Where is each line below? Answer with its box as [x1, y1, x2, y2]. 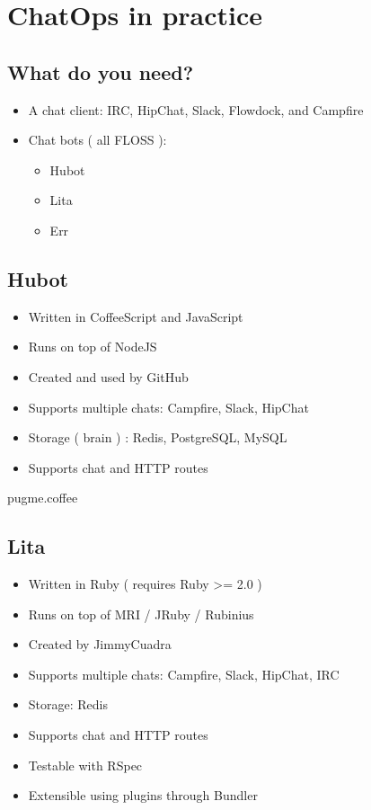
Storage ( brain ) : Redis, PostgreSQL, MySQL [28, 428, 287, 447]
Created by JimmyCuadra [28, 635, 172, 654]
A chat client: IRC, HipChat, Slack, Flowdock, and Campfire [28, 100, 364, 119]
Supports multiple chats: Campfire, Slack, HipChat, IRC [28, 664, 340, 683]
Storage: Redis [28, 695, 108, 714]
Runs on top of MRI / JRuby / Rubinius [28, 604, 254, 623]
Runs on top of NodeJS [28, 337, 157, 356]
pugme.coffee [7, 488, 78, 507]
